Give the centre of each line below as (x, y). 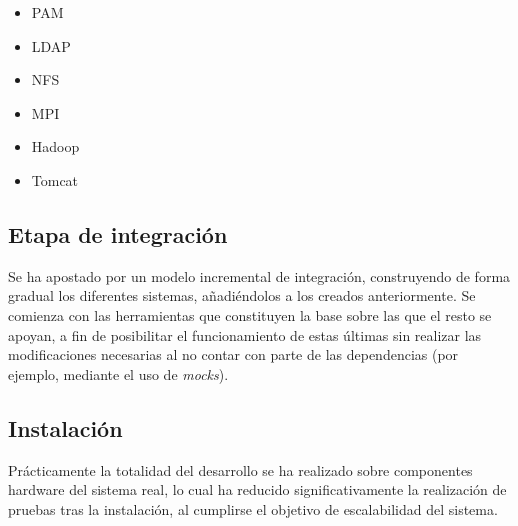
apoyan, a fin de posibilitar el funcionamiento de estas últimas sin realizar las (245, 334)
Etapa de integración (118, 233)
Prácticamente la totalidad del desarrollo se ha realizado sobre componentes (240, 469)
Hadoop (55, 146)
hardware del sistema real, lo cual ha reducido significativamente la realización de (257, 489)
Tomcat (55, 179)
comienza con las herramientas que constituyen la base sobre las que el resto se (250, 314)
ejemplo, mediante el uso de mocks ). (118, 373)
